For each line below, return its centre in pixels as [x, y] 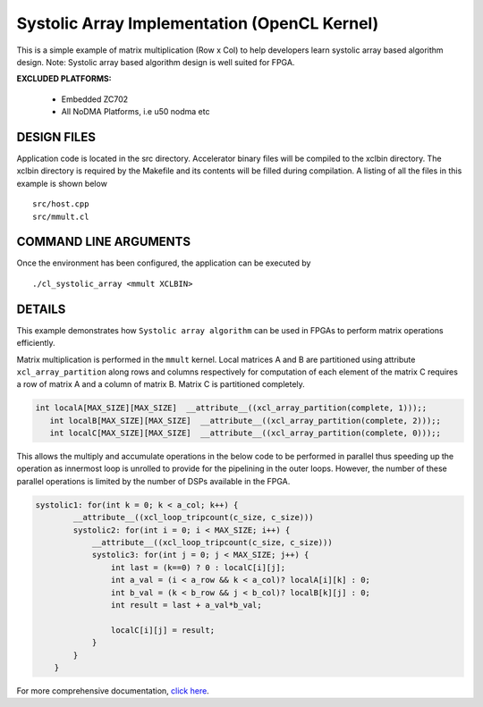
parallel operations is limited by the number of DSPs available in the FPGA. [153, 481]
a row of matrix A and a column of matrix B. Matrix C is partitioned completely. [161, 384]
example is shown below [62, 183]
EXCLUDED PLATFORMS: [64, 79]
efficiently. [36, 343]
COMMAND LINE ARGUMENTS [104, 242]
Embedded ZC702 [95, 99]
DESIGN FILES [56, 137]
